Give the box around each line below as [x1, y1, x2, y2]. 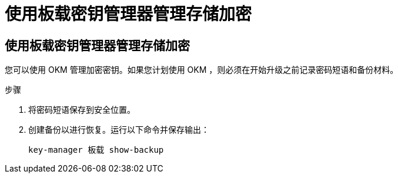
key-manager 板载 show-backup [28, 145, 164, 155]
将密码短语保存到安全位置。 [28, 105, 135, 115]
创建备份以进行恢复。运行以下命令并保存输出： [28, 125, 209, 135]
